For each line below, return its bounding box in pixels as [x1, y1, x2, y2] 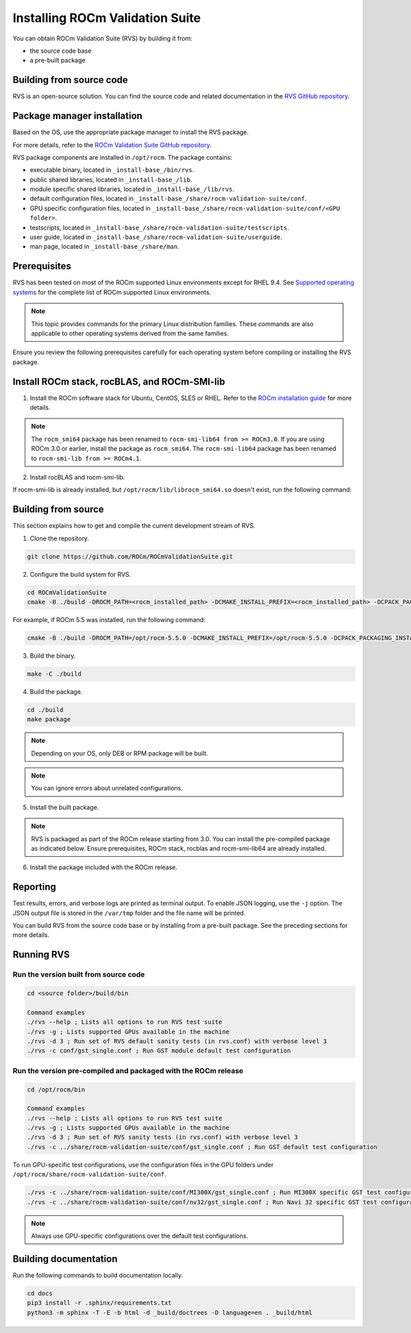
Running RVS [12, 949, 70, 960]
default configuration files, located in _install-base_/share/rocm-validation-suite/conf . [29, 195, 307, 203]
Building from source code [12, 74, 128, 86]
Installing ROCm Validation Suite [12, 10, 201, 25]
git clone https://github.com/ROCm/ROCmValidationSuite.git [27, 552, 234, 560]
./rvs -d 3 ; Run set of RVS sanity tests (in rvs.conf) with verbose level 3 [27, 1134, 298, 1141]
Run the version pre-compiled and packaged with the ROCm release [12, 1066, 244, 1075]
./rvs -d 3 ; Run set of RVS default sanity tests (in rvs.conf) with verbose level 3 [27, 1037, 327, 1045]
